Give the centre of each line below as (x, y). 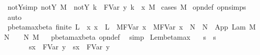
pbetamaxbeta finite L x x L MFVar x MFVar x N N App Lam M (132, 27)
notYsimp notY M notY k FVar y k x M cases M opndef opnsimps (127, 7)
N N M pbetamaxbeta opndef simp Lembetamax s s (110, 36)
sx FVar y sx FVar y (69, 47)
